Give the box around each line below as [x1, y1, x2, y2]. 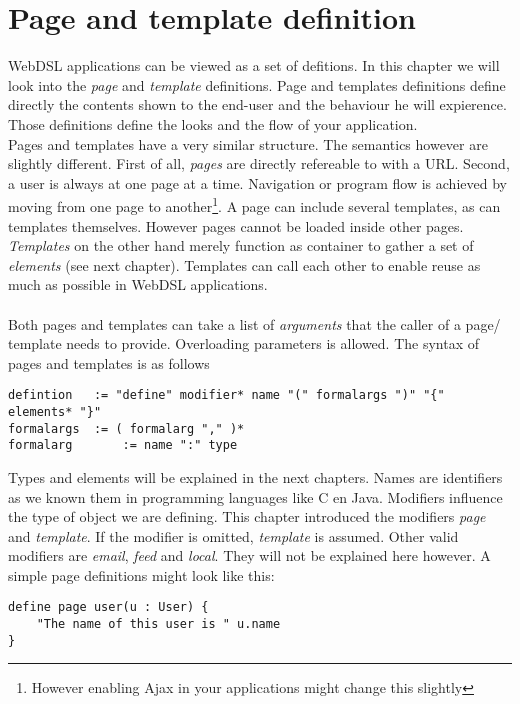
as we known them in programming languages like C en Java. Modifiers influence [8, 486, 503, 507]
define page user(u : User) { [8, 600, 209, 615]
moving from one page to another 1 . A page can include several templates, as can [8, 193, 501, 216]
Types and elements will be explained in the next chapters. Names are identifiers [8, 466, 503, 487]
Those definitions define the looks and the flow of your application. [8, 113, 418, 134]
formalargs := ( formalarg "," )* [8, 421, 245, 436]
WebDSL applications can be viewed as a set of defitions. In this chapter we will [8, 55, 500, 76]
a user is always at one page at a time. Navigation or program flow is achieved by [8, 172, 507, 193]
